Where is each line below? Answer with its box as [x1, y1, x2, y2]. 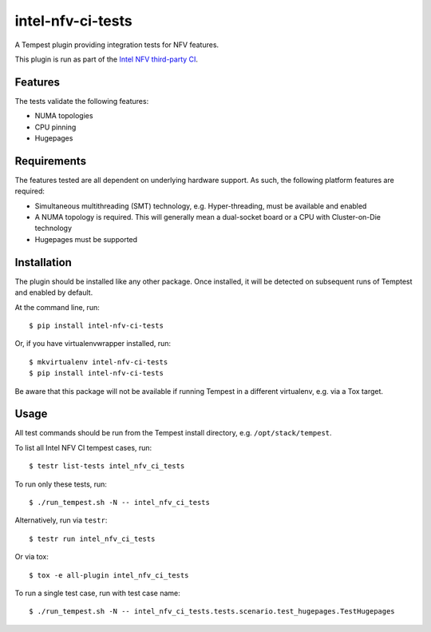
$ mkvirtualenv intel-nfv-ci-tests [29, 357, 168, 367]
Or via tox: [14, 552, 49, 562]
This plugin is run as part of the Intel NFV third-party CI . [14, 54, 199, 64]
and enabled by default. [14, 288, 93, 297]
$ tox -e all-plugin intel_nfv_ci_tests [29, 570, 189, 579]
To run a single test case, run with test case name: [14, 588, 180, 598]
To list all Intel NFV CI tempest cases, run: [14, 443, 152, 452]
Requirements [14, 154, 87, 168]
